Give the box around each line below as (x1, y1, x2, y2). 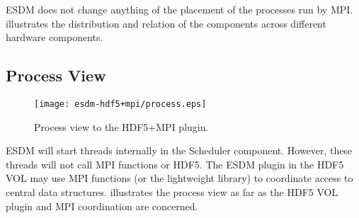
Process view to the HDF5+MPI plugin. (34, 119, 209, 134)
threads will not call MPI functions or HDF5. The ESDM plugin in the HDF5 (6, 156, 344, 171)
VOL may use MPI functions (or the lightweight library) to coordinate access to (6, 171, 353, 185)
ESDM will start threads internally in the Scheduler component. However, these (6, 143, 353, 158)
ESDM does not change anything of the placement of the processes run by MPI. (6, 2, 353, 16)
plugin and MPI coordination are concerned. (6, 198, 198, 213)
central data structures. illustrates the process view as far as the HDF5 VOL (6, 185, 338, 200)
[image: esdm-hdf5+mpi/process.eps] (34, 98, 207, 109)
